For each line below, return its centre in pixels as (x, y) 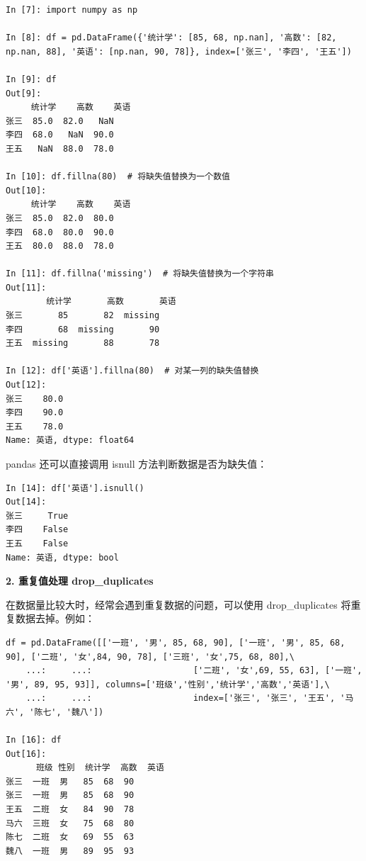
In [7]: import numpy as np (72, 10)
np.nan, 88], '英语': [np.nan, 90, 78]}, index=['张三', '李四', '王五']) (179, 51)
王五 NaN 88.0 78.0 (60, 148)
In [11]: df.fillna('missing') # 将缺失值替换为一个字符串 (140, 274)
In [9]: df (31, 79)
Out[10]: (26, 190)
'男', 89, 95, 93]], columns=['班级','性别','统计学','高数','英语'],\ (168, 684)
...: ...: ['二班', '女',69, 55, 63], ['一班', (194, 671)
